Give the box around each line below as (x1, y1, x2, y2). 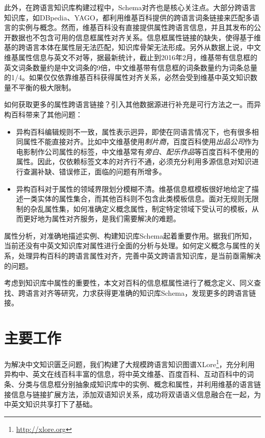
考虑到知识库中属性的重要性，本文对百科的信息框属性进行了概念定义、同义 (4, 277, 254, 288)
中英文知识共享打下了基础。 (4, 399, 97, 409)
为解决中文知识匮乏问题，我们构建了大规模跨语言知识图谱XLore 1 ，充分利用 (4, 357, 255, 369)
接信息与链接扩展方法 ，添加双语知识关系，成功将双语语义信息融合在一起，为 (4, 389, 261, 399)
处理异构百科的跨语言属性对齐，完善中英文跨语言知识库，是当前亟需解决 (18, 250, 261, 261)
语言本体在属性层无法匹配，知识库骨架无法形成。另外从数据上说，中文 (25, 42, 261, 53)
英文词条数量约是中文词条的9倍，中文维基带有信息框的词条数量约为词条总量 (4, 62, 257, 72)
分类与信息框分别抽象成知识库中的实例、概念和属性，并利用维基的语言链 (18, 379, 261, 389)
